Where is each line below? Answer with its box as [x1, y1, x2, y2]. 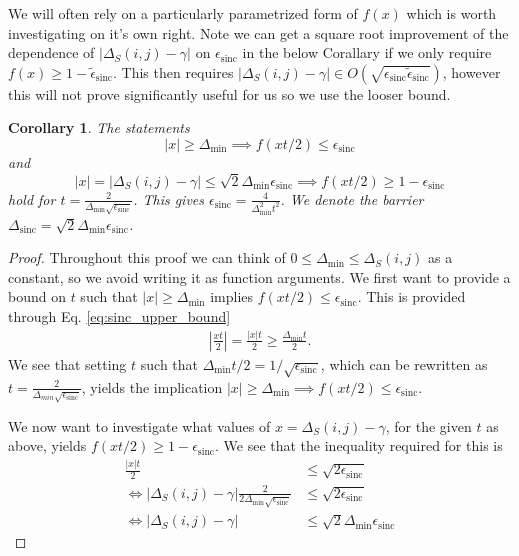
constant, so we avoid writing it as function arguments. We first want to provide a [8, 266, 511, 287]
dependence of [8, 42, 95, 63]
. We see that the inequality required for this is [214, 435, 503, 456]
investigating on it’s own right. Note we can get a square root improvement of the [8, 22, 509, 43]
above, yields [8, 435, 87, 456]
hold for [8, 188, 56, 209]
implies [210, 286, 254, 307]
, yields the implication [81, 376, 223, 397]
